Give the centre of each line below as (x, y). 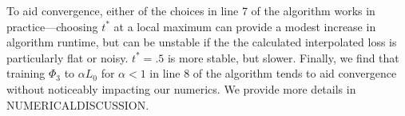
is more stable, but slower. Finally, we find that (283, 57)
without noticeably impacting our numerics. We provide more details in (181, 88)
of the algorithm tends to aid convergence (295, 73)
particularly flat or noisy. (67, 57)
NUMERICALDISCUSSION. (78, 104)
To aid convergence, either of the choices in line (123, 10)
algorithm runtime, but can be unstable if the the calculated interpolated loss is (202, 42)
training (26, 73)
